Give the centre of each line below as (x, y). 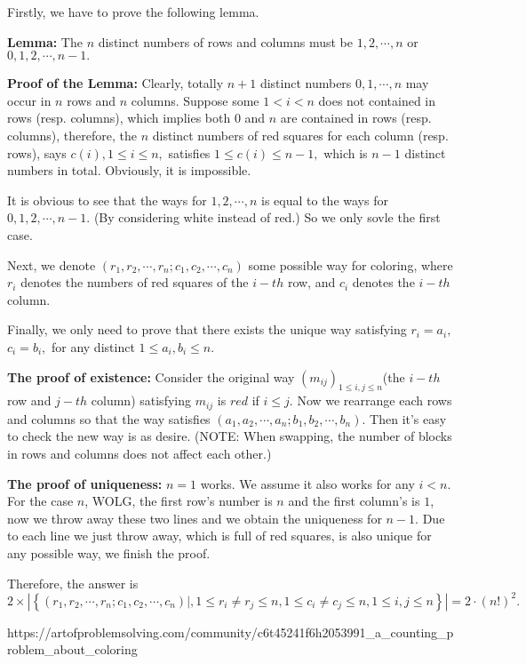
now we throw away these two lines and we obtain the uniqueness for (195, 518)
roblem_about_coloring (72, 649)
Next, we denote (52, 264)
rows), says (37, 152)
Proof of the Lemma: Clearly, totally (116, 83)
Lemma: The (45, 41)
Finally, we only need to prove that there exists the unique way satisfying (207, 329)
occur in (29, 100)
